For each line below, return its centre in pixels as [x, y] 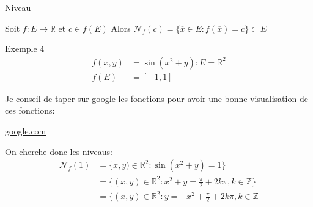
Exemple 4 [25, 49]
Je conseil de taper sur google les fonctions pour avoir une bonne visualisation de [156, 98]
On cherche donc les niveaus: [59, 151]
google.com [26, 131]
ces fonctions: [30, 110]
